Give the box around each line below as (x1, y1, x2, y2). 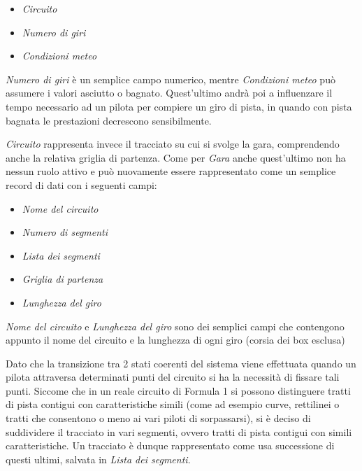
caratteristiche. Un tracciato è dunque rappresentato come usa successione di (6, 438, 335, 453)
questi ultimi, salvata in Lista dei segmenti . (6, 451, 191, 466)
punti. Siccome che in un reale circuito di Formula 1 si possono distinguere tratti (6, 383, 351, 398)
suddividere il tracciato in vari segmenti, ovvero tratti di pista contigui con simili (6, 424, 352, 439)
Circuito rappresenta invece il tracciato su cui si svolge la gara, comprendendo (6, 136, 340, 151)
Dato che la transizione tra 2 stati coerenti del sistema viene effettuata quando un (6, 356, 356, 370)
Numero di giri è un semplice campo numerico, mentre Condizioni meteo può (6, 71, 335, 86)
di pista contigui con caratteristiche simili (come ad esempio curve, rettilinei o (6, 397, 340, 412)
